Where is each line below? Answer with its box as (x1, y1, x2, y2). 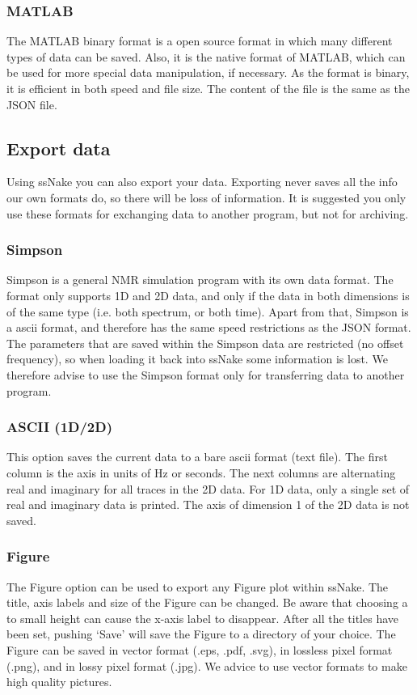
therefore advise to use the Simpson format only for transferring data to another (6, 366, 405, 383)
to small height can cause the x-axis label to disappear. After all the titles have (6, 609, 398, 626)
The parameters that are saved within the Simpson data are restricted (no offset (6, 334, 404, 351)
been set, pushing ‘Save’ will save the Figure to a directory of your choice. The (6, 625, 396, 642)
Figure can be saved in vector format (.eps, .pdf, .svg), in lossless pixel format (6, 641, 393, 658)
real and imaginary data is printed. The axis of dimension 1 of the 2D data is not (6, 496, 410, 513)
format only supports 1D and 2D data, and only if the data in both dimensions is (6, 286, 410, 303)
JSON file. (6, 95, 57, 112)
